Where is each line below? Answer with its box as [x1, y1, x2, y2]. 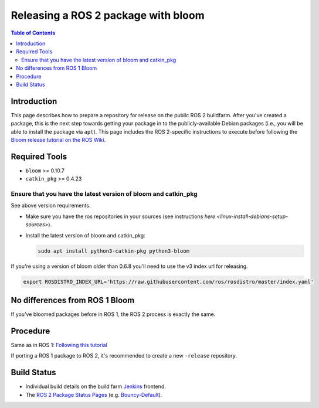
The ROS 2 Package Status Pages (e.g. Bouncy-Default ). [25, 391, 162, 398]
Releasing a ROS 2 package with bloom [11, 9, 205, 22]
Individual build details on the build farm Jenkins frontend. [25, 383, 167, 390]
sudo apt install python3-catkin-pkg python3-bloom [38, 247, 190, 254]
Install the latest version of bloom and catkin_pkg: [25, 232, 146, 239]
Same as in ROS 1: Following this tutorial [11, 341, 108, 348]
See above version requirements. [11, 202, 91, 209]
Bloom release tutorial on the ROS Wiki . [11, 136, 106, 143]
